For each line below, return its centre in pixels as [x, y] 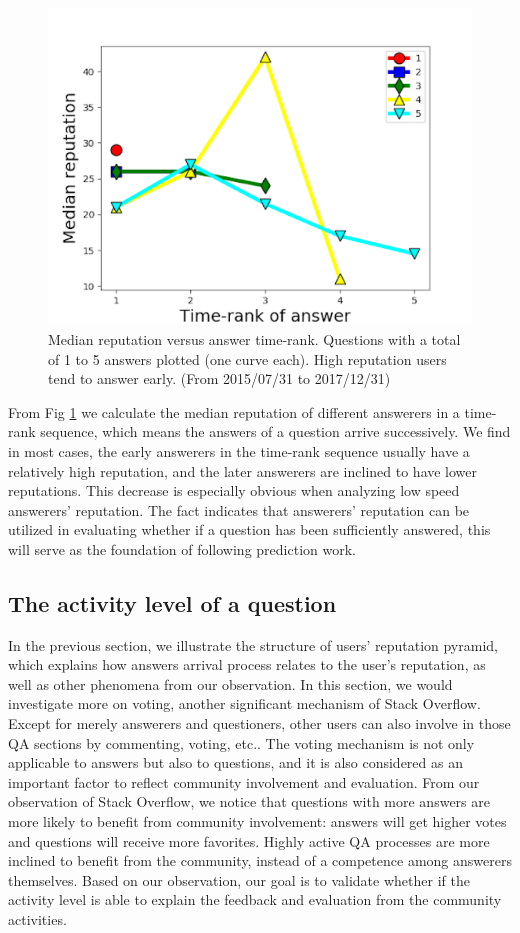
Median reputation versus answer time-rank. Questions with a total [254, 338]
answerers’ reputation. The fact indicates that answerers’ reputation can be [239, 509]
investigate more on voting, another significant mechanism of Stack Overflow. [244, 703]
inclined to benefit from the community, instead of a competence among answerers [260, 860]
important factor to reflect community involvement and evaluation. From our [244, 781]
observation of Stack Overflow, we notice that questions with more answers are [249, 801]
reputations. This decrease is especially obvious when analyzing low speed [234, 490]
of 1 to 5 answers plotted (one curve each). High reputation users [247, 358]
